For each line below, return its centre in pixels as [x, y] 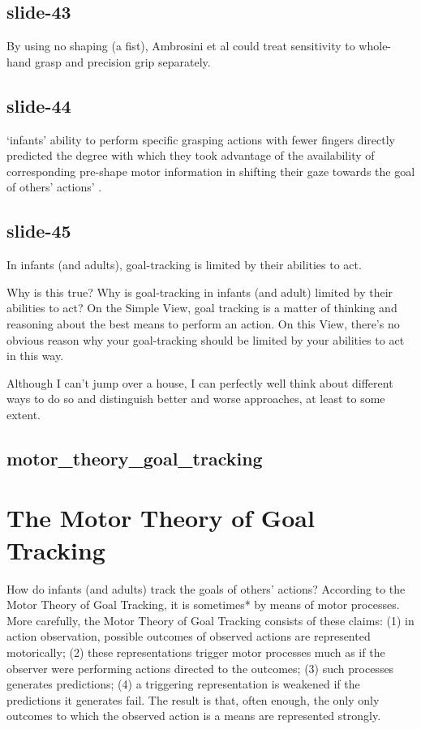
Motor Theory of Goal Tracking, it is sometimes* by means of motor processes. [203, 605]
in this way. [35, 356]
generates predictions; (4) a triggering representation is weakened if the [183, 684]
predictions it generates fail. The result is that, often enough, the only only [193, 699]
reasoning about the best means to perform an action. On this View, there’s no [203, 323]
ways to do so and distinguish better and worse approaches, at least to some [196, 399]
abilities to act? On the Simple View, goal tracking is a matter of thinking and [202, 308]
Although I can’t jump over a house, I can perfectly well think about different [200, 382]
